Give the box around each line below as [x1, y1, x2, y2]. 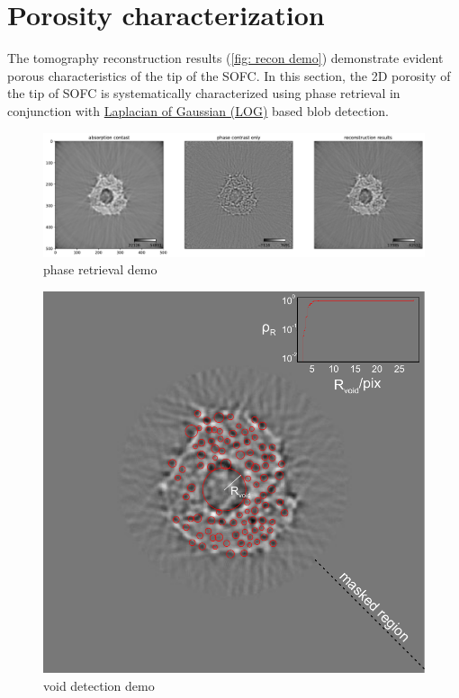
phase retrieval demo [43, 260, 157, 279]
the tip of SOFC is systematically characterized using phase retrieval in [7, 84, 400, 103]
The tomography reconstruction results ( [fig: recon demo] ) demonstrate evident [7, 49, 444, 67]
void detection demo [43, 676, 155, 694]
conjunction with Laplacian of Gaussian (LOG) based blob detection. [7, 101, 389, 120]
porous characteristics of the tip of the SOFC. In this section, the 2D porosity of [7, 66, 451, 85]
